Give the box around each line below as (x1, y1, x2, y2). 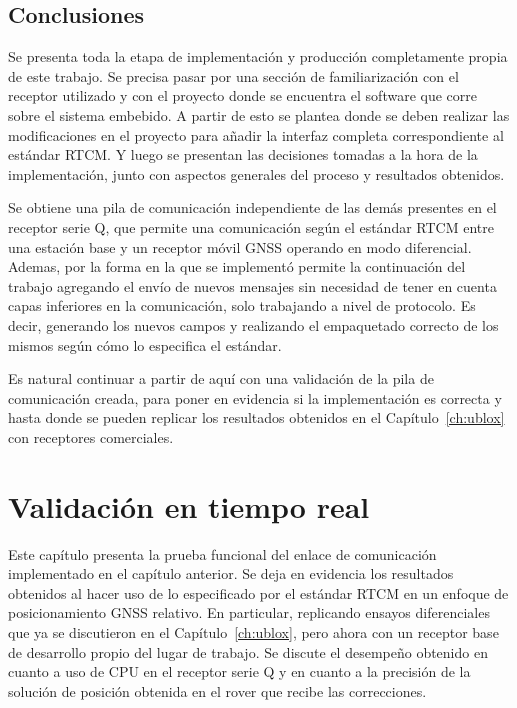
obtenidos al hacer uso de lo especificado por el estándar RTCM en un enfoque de (8, 582, 509, 603)
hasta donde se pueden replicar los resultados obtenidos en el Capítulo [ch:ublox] (8, 407, 505, 428)
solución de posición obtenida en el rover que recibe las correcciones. (8, 680, 427, 701)
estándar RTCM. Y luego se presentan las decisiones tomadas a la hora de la (8, 144, 478, 165)
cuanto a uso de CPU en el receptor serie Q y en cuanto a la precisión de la (8, 661, 471, 682)
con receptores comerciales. (8, 426, 174, 447)
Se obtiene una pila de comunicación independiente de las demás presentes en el (8, 197, 497, 218)
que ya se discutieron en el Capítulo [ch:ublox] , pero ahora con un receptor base (8, 621, 499, 642)
